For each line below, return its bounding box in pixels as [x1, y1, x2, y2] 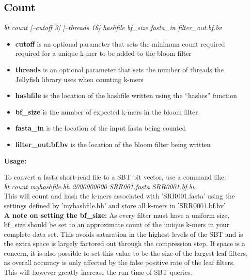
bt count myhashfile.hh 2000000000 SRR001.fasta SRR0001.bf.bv [4, 181, 195, 191]
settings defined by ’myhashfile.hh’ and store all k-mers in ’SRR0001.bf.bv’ [4, 200, 226, 210]
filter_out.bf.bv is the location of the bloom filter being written [15, 139, 211, 149]
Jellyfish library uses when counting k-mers [15, 74, 144, 84]
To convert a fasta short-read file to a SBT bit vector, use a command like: [4, 172, 226, 182]
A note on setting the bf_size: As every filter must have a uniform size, [4, 210, 230, 220]
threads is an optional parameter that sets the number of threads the [15, 64, 224, 74]
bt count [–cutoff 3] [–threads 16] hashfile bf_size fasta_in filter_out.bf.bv [4, 22, 222, 33]
